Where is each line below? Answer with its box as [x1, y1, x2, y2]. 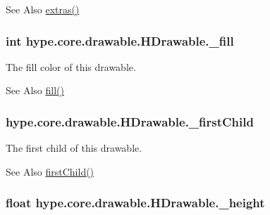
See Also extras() [6, 2, 80, 16]
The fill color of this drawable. [6, 59, 136, 74]
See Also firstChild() [6, 164, 94, 178]
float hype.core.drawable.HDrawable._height [6, 194, 265, 211]
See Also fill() [6, 83, 64, 98]
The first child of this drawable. [6, 141, 142, 155]
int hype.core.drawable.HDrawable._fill [6, 32, 234, 49]
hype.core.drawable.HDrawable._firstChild [6, 112, 254, 130]
